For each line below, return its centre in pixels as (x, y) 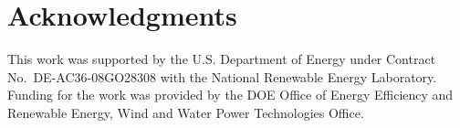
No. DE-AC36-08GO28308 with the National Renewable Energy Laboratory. (222, 76)
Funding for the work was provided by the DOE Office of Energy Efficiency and (230, 95)
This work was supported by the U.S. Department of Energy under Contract (222, 59)
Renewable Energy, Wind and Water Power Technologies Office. (186, 112)
